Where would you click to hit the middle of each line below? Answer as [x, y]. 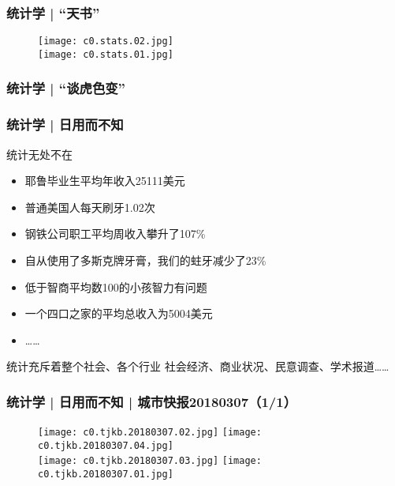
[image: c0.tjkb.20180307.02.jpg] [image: [150, 433]
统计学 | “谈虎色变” [66, 88]
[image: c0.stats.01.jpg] [106, 54]
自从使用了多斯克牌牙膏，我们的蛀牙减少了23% [145, 260]
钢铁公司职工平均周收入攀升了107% [115, 234]
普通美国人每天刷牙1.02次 [90, 207]
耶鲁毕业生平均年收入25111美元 [105, 181]
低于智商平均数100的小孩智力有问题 [116, 286]
